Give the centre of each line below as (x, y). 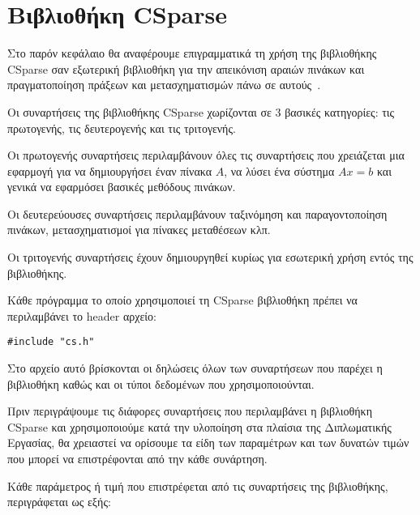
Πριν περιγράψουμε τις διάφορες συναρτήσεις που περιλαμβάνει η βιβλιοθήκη (190, 411)
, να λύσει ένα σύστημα (279, 170)
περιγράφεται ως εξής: (59, 502)
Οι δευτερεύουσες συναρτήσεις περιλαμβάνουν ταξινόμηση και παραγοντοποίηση (197, 213)
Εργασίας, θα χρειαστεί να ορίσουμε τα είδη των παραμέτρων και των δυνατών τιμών (208, 443)
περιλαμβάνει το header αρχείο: (82, 315)
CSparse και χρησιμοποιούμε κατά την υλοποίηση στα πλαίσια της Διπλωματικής (199, 426)
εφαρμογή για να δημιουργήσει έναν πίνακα (110, 170)
